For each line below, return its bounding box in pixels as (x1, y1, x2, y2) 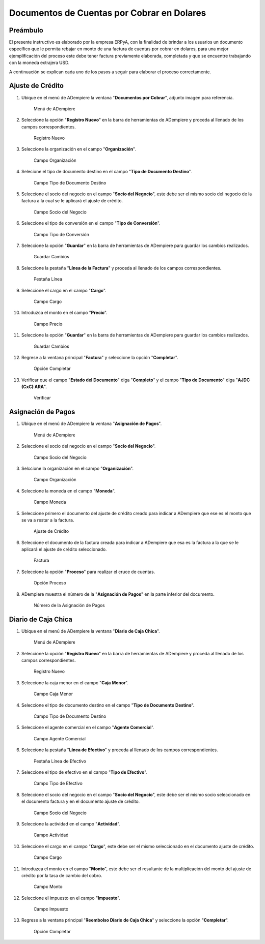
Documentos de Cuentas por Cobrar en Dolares (9, 7, 206, 18)
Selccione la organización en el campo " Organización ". (21, 465, 134, 471)
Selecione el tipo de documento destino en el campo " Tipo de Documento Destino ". (21, 169, 192, 175)
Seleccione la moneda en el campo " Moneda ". (21, 487, 116, 494)
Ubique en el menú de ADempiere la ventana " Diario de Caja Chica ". (21, 628, 160, 634)
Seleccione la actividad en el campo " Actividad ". (21, 821, 121, 826)
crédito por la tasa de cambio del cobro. (21, 872, 103, 878)
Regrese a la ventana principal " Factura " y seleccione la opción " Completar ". (21, 354, 179, 360)
